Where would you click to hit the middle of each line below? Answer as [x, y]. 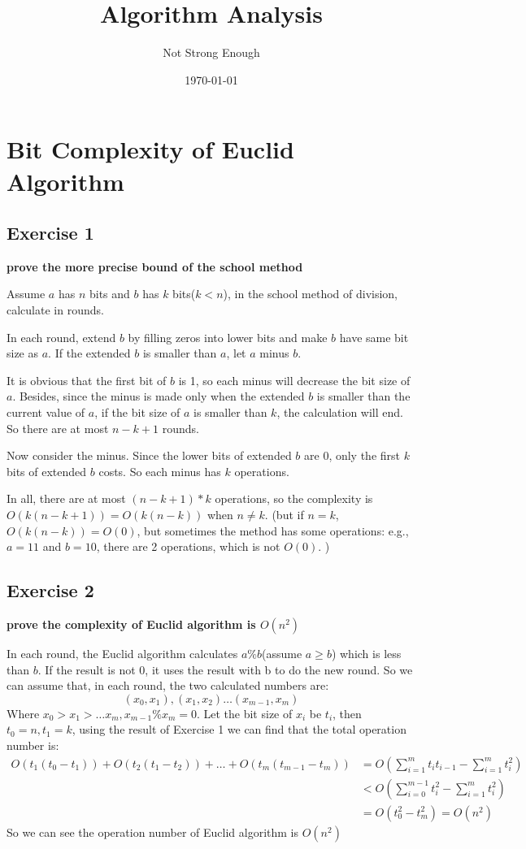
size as [23, 353]
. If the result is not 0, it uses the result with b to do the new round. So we [225, 669]
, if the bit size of [137, 412]
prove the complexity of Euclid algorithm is [131, 624]
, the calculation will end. [340, 412]
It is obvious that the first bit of [87, 380]
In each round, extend [61, 337]
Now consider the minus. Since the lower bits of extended [149, 455]
